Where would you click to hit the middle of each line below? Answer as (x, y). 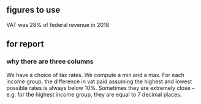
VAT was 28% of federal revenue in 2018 (58, 24)
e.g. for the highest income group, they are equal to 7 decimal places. (94, 94)
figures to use (33, 10)
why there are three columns (50, 62)
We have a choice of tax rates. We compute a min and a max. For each (96, 75)
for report (25, 44)
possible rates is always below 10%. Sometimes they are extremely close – (100, 87)
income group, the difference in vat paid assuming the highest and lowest (99, 81)
